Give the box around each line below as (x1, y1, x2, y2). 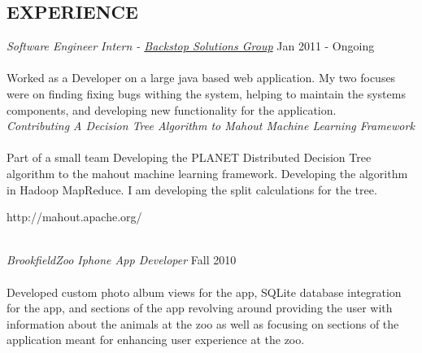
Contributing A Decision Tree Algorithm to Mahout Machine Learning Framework (7, 117, 415, 134)
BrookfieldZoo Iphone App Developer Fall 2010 (7, 251, 237, 268)
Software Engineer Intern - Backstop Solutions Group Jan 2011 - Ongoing (7, 37, 375, 54)
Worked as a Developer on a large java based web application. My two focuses (7, 69, 396, 86)
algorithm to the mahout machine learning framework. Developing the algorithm (7, 164, 408, 181)
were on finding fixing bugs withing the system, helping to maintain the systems (7, 85, 406, 102)
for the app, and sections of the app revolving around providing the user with (7, 299, 393, 316)
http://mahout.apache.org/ (7, 208, 142, 225)
